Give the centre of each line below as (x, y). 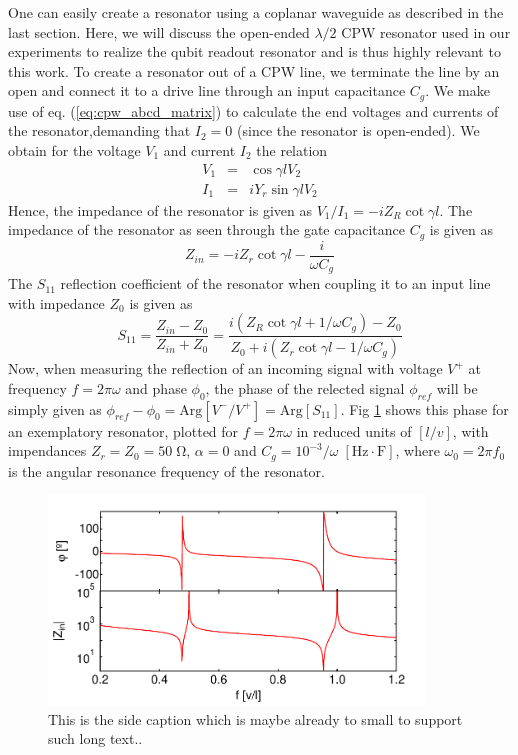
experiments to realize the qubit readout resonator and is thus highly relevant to (254, 51)
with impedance (56, 302)
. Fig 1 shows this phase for (424, 408)
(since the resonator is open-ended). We (358, 130)
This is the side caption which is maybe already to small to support (255, 718)
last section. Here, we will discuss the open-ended (159, 31)
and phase (156, 387)
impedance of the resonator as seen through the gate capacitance (206, 229)
